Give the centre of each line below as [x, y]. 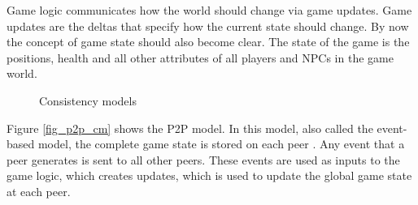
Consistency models [88, 100]
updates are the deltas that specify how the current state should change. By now [208, 26]
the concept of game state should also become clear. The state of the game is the [208, 42]
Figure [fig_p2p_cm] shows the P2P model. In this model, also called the [190, 128]
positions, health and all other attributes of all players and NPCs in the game [200, 57]
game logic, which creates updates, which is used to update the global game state [209, 175]
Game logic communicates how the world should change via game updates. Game [209, 10]
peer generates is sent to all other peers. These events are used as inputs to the [203, 159]
